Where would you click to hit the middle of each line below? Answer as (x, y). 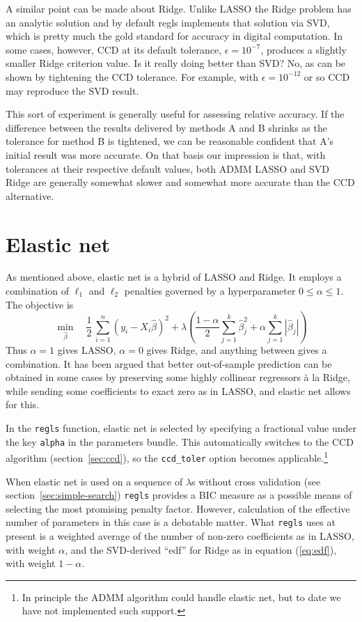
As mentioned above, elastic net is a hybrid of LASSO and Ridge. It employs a (174, 277)
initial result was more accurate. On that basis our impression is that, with (166, 154)
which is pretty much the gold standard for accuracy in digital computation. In (174, 36)
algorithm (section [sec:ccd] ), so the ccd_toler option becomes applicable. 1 (167, 457)
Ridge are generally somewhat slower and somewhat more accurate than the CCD (180, 182)
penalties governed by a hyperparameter (210, 291)
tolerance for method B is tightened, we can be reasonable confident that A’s (170, 141)
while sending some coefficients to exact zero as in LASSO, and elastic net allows (178, 390)
